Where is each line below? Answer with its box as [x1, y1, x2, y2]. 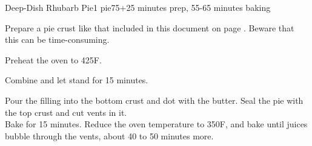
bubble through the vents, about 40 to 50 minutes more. [5, 129, 214, 142]
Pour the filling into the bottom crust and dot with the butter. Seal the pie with [5, 94, 304, 106]
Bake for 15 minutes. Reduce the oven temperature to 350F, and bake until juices [5, 118, 308, 130]
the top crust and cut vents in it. [5, 106, 127, 118]
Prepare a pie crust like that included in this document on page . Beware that [5, 21, 294, 34]
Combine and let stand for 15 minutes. [5, 74, 148, 86]
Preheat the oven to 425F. [5, 53, 102, 66]
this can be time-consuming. [5, 33, 110, 46]
